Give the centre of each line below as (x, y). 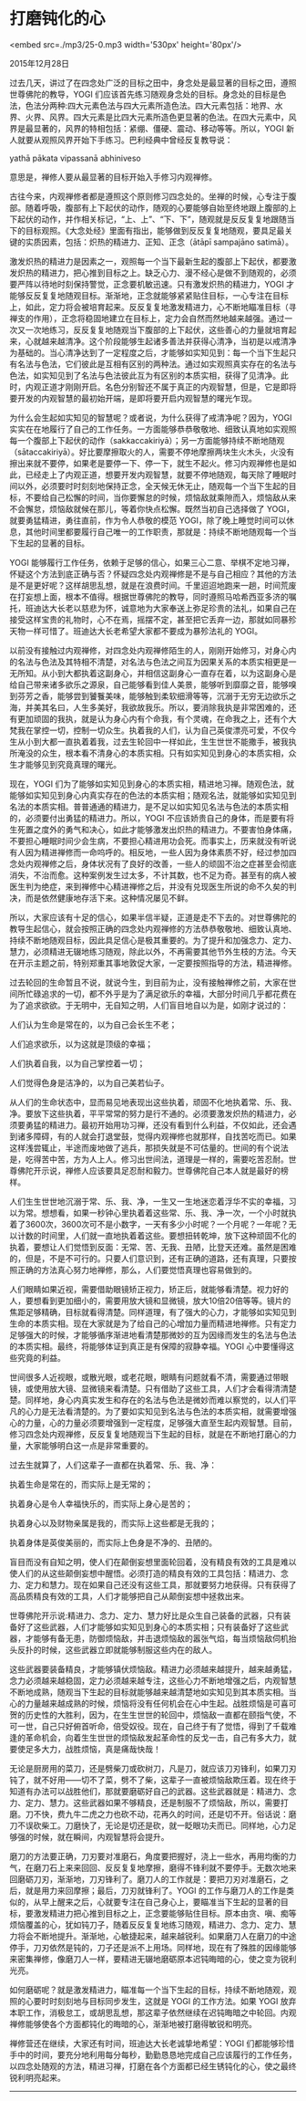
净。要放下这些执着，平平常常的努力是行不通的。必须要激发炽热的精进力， (149, 1113)
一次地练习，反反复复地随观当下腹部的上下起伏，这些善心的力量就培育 (157, 329)
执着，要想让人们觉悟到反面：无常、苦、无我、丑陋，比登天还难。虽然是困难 (153, 1247)
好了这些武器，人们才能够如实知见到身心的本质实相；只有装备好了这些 (148, 1626)
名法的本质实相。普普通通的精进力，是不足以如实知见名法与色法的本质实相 (149, 806)
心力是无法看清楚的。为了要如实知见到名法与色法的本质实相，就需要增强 (161, 1411)
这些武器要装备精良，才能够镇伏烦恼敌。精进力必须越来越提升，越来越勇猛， (153, 1669)
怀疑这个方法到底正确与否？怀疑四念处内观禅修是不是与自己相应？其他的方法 (153, 574)
